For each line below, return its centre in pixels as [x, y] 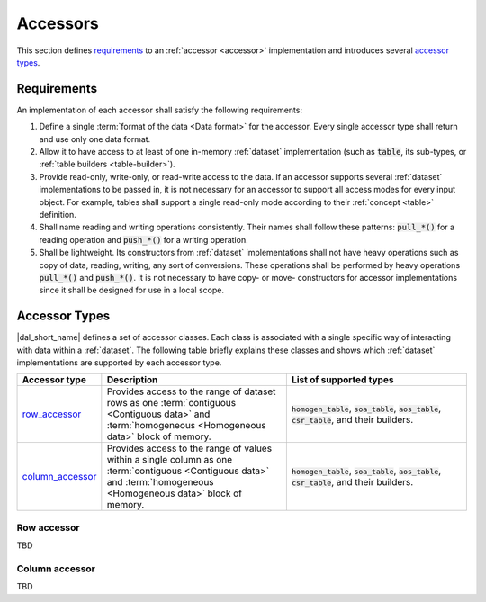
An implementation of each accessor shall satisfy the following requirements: [160, 110]
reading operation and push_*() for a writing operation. [144, 239]
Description [132, 380]
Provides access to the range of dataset [191, 391]
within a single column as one [170, 460]
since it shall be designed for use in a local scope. [132, 290]
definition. [58, 214]
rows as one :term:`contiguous [171, 403]
